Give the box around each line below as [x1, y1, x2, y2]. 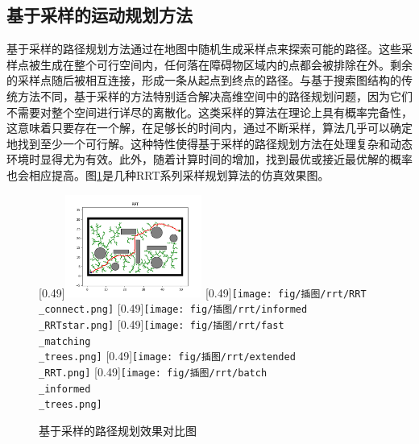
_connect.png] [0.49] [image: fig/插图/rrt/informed [39, 300, 308, 317]
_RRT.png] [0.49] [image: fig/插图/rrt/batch [39, 363, 268, 380]
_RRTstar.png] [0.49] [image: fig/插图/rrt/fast [39, 316, 284, 333]
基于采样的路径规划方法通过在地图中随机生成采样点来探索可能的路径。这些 [6, 40, 401, 57]
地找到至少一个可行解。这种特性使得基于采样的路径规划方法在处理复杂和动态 [6, 135, 413, 151]
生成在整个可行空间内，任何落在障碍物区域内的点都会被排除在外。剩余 [39, 56, 413, 73]
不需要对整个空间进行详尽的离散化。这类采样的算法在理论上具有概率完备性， [6, 103, 413, 120]
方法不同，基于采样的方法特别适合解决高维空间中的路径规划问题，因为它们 [17, 87, 413, 104]
